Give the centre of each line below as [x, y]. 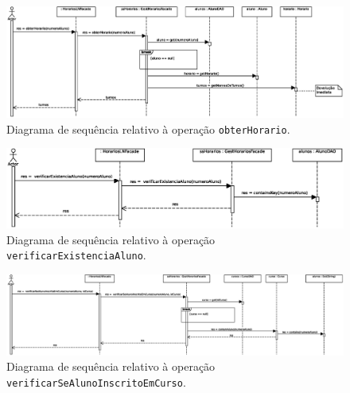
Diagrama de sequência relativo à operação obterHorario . [148, 128]
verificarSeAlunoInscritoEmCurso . [96, 381]
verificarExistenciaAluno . [76, 255]
